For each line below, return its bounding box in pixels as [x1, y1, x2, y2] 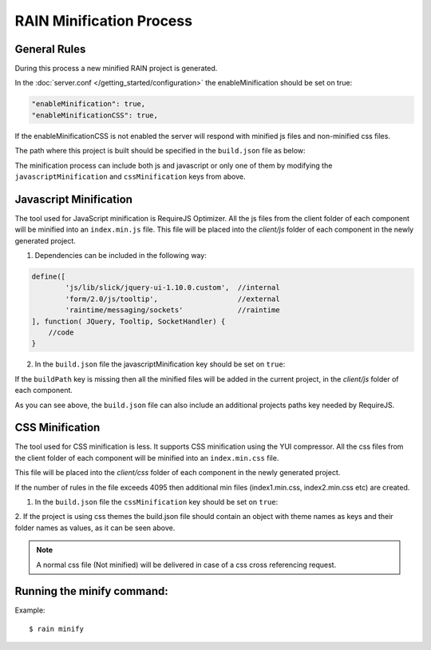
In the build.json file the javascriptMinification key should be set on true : [34, 359, 286, 369]
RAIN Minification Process [14, 12, 193, 30]
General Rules [14, 42, 86, 56]
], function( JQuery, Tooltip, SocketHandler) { [31, 316, 226, 326]
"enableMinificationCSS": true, [31, 110, 159, 120]
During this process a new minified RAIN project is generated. [14, 64, 218, 73]
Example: [14, 605, 45, 615]
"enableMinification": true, [31, 100, 146, 109]
